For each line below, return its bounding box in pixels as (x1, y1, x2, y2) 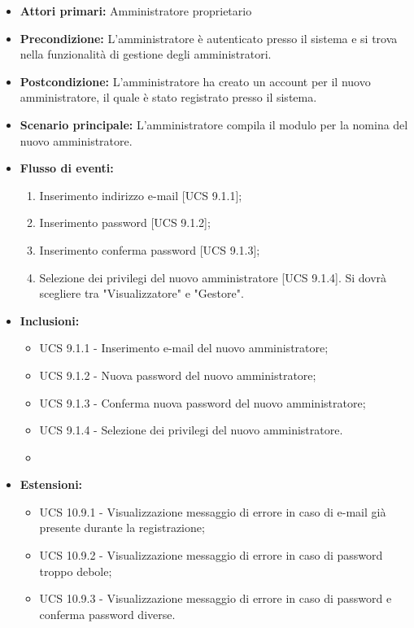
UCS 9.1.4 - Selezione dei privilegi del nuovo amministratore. (39, 421, 343, 438)
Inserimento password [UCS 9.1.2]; (39, 214, 211, 231)
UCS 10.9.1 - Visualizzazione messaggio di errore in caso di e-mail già (39, 503, 386, 520)
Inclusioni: (20, 312, 80, 329)
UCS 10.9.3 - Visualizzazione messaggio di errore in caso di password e (39, 590, 392, 607)
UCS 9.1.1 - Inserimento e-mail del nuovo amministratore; (39, 339, 329, 356)
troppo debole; (39, 562, 112, 579)
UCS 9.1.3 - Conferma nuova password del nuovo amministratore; (39, 394, 366, 411)
